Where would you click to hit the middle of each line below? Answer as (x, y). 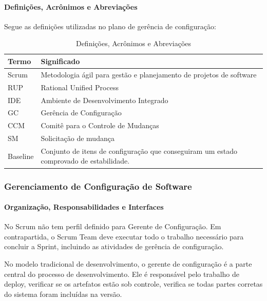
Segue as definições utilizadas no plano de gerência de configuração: (110, 26)
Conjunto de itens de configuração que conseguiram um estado (139, 150)
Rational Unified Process (80, 87)
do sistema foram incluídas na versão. (63, 294)
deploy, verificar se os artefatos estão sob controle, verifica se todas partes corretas (133, 284)
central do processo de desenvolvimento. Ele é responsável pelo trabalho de (122, 274)
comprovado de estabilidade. (85, 161)
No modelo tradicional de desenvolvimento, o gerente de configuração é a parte (128, 264)
